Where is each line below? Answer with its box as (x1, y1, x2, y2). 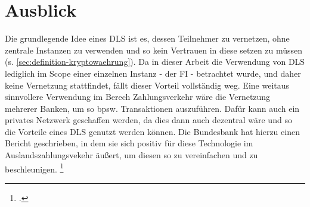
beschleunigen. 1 (5, 161, 64, 175)
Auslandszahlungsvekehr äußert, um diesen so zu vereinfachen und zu (5, 149, 258, 161)
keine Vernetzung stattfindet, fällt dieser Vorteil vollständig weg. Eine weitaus (5, 79, 290, 91)
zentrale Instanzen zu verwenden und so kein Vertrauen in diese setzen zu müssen (5, 43, 303, 56)
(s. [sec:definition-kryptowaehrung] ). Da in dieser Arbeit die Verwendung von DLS (5, 55, 305, 68)
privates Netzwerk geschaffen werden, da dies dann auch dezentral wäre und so (5, 114, 292, 126)
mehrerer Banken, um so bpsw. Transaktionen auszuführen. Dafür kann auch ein (5, 102, 300, 114)
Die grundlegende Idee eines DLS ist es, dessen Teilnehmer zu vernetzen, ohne (5, 32, 290, 45)
